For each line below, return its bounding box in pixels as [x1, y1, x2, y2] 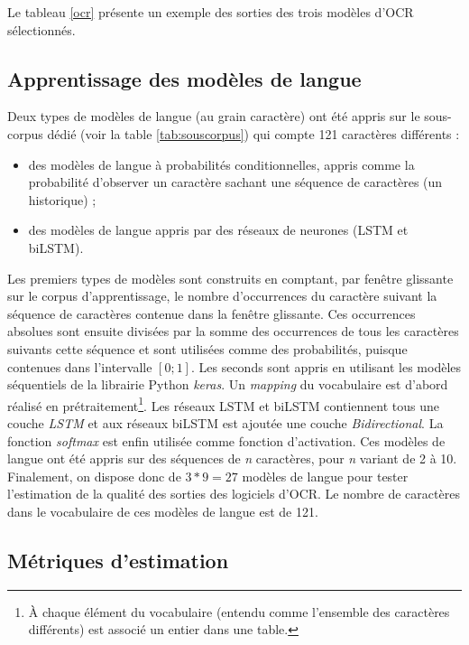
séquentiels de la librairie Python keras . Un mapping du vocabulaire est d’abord [7, 375, 448, 394]
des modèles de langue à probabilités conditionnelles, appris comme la [28, 154, 415, 173]
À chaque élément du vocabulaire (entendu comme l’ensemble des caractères [28, 602, 450, 621]
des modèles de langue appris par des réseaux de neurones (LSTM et [28, 220, 409, 239]
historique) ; [28, 190, 97, 209]
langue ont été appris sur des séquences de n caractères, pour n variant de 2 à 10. [7, 449, 457, 468]
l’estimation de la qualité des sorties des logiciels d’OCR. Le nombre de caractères [7, 484, 460, 503]
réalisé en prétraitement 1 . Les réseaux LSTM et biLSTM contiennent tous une [7, 393, 439, 415]
